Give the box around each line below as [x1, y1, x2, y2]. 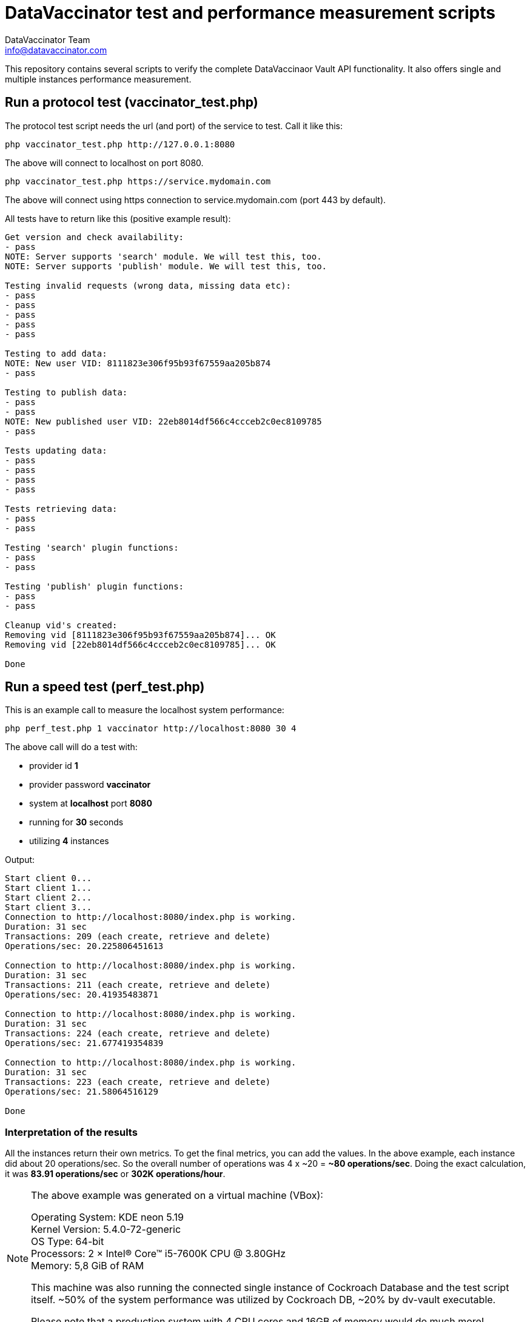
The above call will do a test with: [5, 742, 138, 753]
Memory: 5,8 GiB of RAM [31, 1260, 144, 1272]
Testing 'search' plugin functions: [5, 542, 179, 552]
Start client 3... [5, 902, 92, 913]
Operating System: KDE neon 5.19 [31, 1211, 184, 1224]
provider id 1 [29, 760, 78, 771]
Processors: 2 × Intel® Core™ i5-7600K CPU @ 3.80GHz [31, 1247, 286, 1260]
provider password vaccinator [29, 779, 151, 790]
